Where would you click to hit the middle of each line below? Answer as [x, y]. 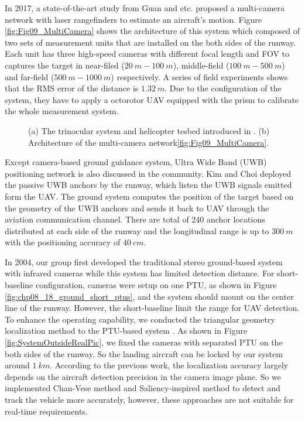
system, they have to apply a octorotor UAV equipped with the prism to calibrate [152, 99]
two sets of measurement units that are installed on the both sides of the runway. [150, 42]
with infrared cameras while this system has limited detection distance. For [140, 273]
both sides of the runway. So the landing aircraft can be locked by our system [144, 353]
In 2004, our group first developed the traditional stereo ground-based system [144, 261]
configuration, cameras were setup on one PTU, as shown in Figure [156, 285]
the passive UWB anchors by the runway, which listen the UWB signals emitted [148, 185]
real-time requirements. [46, 411]
